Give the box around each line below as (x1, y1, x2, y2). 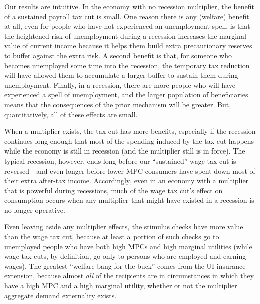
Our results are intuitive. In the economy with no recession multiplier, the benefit (4, 1, 255, 11)
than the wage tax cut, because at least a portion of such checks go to (4, 231, 219, 242)
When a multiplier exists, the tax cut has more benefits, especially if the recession (4, 126, 256, 136)
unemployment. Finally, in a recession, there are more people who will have (4, 79, 235, 90)
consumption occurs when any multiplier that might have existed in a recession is (4, 195, 254, 205)
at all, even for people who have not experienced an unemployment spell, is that (4, 21, 250, 31)
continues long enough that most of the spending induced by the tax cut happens (4, 135, 254, 146)
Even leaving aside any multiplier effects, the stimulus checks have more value (4, 221, 243, 232)
